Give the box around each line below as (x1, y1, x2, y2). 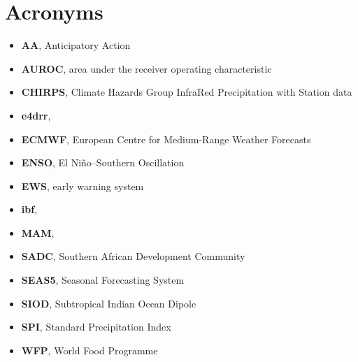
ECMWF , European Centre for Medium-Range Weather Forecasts (21, 131, 311, 146)
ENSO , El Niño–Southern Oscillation (21, 155, 185, 170)
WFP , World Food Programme (21, 342, 158, 357)
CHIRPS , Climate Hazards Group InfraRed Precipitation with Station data (21, 85, 352, 99)
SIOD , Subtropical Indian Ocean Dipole (21, 296, 196, 310)
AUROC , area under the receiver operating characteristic (21, 61, 272, 75)
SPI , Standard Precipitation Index (21, 319, 171, 334)
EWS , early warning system (21, 178, 144, 193)
